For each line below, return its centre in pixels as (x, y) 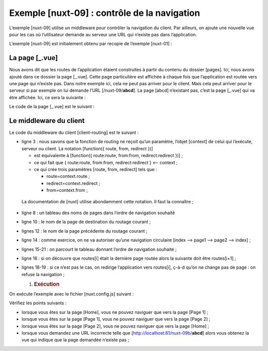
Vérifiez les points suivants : (38, 303)
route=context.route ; (68, 176)
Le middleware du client (47, 121)
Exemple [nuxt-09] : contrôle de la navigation (105, 13)
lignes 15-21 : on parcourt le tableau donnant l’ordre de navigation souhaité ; (99, 249)
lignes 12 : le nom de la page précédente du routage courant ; (84, 231)
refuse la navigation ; (43, 274)
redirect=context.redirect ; (73, 183)
